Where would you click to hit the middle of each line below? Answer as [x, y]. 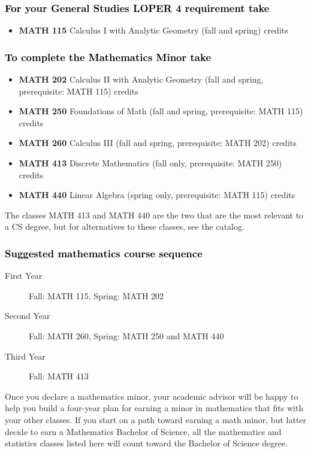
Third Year [25, 356]
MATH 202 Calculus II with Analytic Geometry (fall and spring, [141, 79]
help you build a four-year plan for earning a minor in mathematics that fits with [154, 408]
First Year [24, 276]
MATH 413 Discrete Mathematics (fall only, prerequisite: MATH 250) [150, 163]
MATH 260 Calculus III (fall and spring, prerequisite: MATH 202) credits [158, 143]
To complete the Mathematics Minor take [108, 57]
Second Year [28, 316]
